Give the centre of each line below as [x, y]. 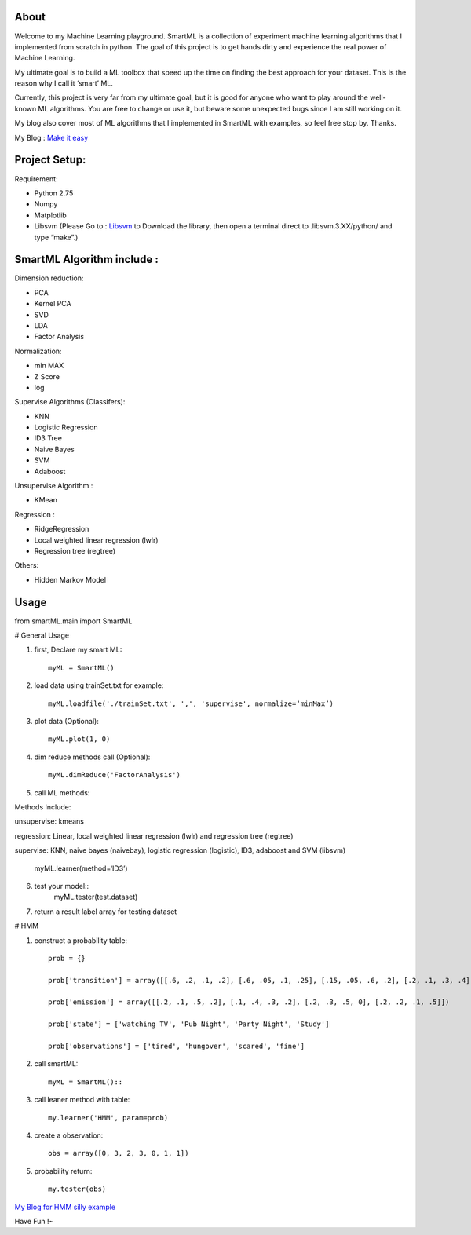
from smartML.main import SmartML [73, 621]
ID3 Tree [48, 438]
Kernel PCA [53, 304]
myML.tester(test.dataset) [96, 897]
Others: [27, 565]
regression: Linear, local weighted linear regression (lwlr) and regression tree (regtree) [154, 835]
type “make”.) [56, 237]
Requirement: [36, 179]
